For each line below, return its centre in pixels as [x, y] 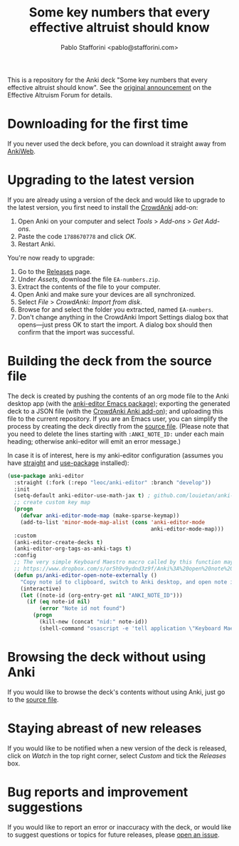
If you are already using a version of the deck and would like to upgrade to [116, 200]
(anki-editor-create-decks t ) [58, 542]
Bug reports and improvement [98, 792]
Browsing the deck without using [107, 657]
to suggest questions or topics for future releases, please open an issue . [113, 835]
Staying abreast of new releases [105, 728]
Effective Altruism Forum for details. [60, 95]
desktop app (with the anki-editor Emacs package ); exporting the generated [119, 403]
